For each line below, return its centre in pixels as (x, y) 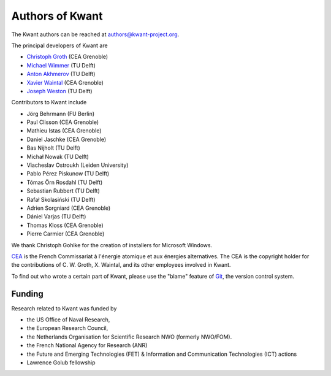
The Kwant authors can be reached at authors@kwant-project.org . (95, 34)
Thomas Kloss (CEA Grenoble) (65, 225)
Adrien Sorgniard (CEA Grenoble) (69, 208)
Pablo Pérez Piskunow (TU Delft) (68, 174)
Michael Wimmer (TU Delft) (61, 65)
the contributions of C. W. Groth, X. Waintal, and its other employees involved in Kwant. (121, 265)
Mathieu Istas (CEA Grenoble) (64, 131)
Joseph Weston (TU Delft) (59, 91)
